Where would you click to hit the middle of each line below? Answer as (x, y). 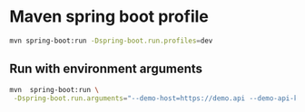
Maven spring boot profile (109, 17)
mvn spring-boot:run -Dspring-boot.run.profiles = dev (111, 41)
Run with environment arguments (106, 69)
